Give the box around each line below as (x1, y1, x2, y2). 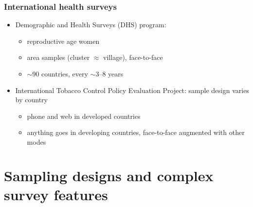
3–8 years (95, 69, 124, 78)
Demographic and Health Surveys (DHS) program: (15, 19, 166, 30)
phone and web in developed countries (27, 111, 141, 121)
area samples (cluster (27, 52, 90, 62)
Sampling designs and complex (4, 165, 214, 185)
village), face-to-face (103, 52, 163, 62)
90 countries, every (32, 69, 88, 78)
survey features (4, 184, 108, 204)
